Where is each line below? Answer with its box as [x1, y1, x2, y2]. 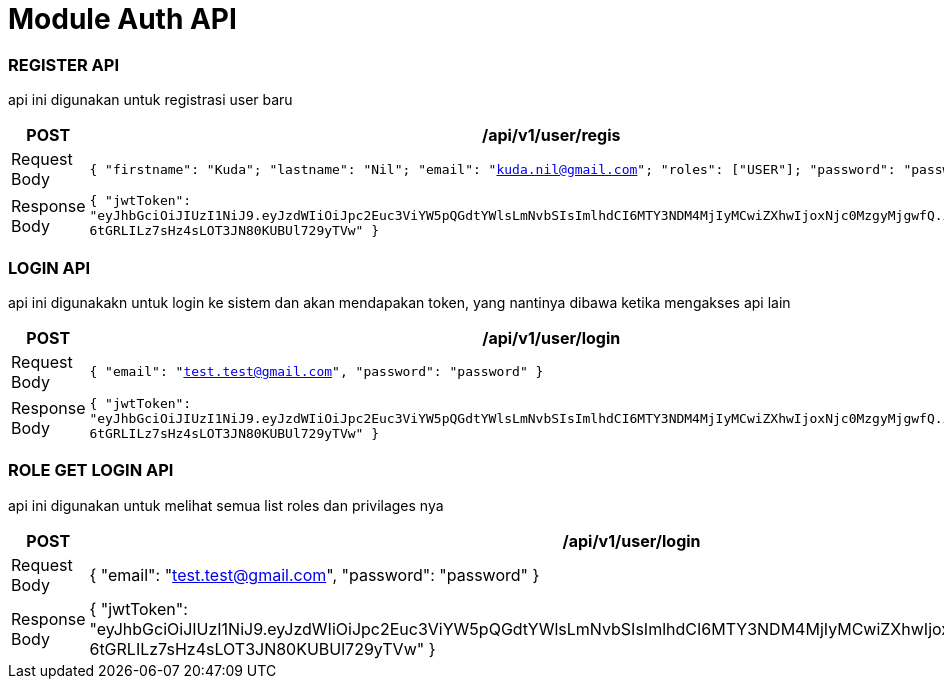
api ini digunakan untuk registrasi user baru [8, 91, 293, 109]
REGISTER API [8, 54, 120, 75]
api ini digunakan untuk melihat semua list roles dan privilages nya [8, 496, 444, 514]
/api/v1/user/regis [481, 125, 621, 146]
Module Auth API [8, 2, 237, 36]
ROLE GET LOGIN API [8, 460, 174, 481]
